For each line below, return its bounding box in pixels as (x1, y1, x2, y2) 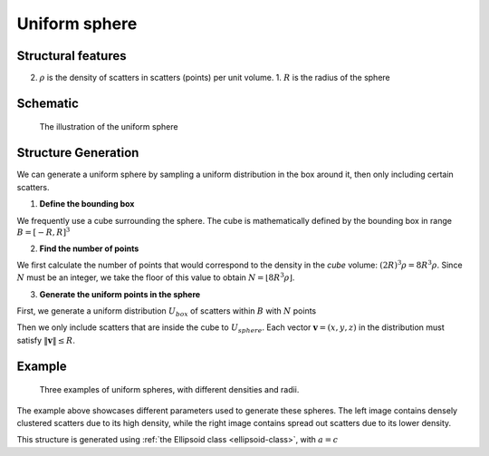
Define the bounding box (39, 199, 135, 209)
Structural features (16, 48, 127, 63)
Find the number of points (39, 243, 139, 254)
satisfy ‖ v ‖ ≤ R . (16, 335, 76, 345)
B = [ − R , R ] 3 (16, 226, 71, 238)
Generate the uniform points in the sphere (39, 288, 201, 299)
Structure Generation (16, 145, 139, 160)
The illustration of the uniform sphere (39, 121, 178, 132)
